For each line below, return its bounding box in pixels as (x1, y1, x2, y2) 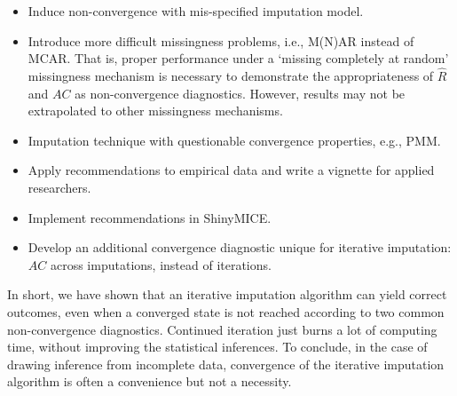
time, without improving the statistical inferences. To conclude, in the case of (7, 337, 428, 356)
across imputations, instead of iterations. (50, 255, 272, 273)
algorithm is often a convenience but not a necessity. (7, 372, 292, 391)
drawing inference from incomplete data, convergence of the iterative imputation (7, 354, 445, 373)
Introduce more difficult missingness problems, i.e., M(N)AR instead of (28, 31, 414, 50)
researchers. (28, 178, 91, 196)
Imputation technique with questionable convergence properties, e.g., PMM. (28, 131, 441, 149)
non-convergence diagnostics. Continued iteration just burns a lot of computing (7, 320, 437, 338)
